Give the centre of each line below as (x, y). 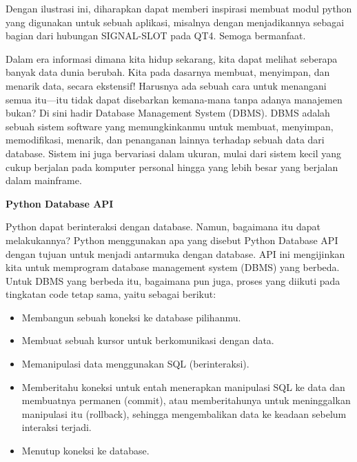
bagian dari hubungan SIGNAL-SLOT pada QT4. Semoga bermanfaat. (156, 36)
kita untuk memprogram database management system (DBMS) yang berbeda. (173, 267)
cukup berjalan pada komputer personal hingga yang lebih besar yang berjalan (172, 167)
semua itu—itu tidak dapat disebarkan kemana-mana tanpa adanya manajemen (174, 99)
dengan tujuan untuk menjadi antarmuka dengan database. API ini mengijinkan (175, 253)
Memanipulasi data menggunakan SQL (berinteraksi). (135, 364)
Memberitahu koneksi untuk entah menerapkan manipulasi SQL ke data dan (183, 386)
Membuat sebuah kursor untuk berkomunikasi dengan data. (148, 340)
